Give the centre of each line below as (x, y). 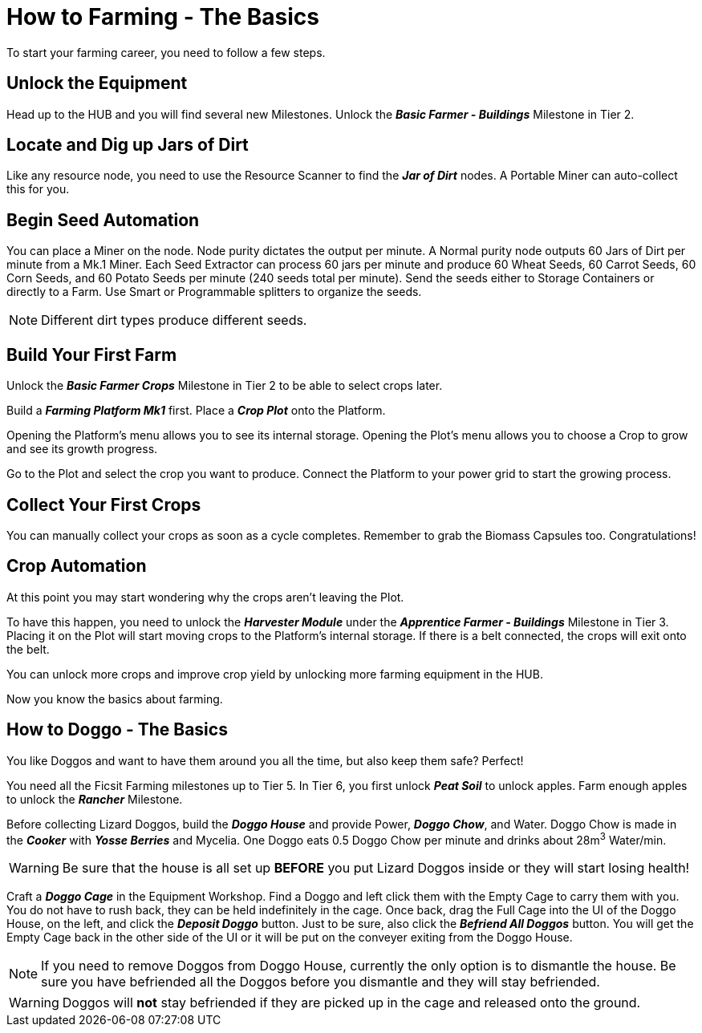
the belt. (28, 649)
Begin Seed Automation (103, 220)
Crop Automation (77, 566)
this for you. (38, 189)
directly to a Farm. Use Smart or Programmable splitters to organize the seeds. (214, 292)
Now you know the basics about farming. (115, 699)
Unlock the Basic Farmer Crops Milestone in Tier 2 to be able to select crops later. (225, 386)
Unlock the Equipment (97, 83)
